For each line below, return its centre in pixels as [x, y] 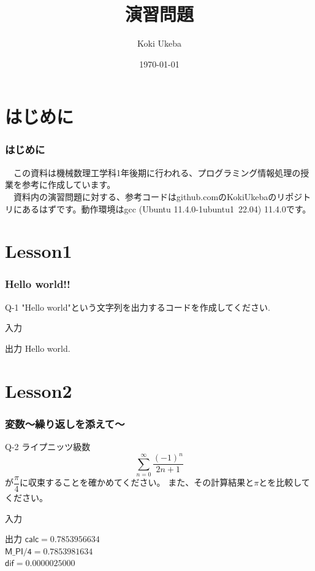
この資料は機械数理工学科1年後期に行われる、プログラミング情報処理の [157, 172]
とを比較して [284, 482]
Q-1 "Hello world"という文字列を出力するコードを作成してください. [138, 307]
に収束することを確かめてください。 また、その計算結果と [137, 482]
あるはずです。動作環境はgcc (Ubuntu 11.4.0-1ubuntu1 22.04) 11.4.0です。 [166, 208]
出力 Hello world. [38, 348]
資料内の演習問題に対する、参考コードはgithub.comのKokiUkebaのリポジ [158, 196]
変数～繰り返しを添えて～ [65, 423]
